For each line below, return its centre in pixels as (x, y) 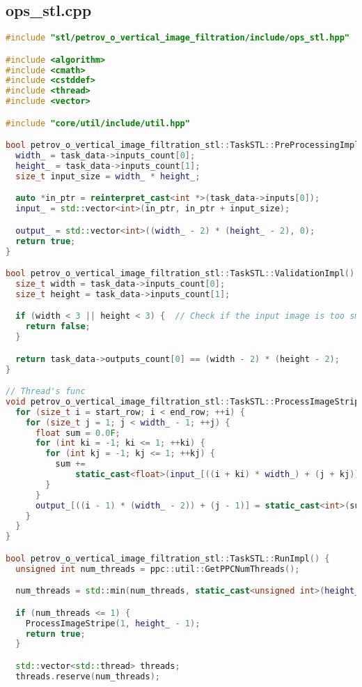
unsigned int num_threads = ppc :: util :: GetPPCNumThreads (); (158, 569)
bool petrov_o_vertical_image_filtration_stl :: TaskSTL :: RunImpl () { (168, 558)
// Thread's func (46, 392)
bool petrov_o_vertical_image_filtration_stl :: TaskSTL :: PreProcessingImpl (183, 145)
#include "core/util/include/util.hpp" (98, 123)
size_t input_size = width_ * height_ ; (108, 176)
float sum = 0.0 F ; (78, 433)
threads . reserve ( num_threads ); (88, 676)
